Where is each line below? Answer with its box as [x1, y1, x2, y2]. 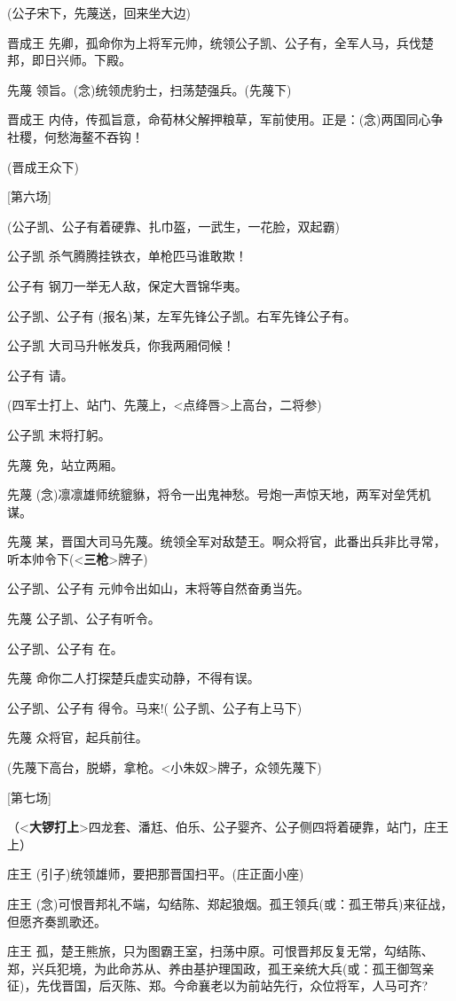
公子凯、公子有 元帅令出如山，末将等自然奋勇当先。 [7, 579, 310, 598]
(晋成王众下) [7, 157, 79, 176]
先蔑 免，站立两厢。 [7, 455, 123, 473]
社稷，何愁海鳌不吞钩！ [7, 127, 144, 145]
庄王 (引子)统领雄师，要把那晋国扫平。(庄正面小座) [7, 864, 304, 883]
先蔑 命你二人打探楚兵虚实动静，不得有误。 [7, 669, 260, 687]
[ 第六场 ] [7, 187, 51, 206]
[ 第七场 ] [7, 787, 51, 806]
